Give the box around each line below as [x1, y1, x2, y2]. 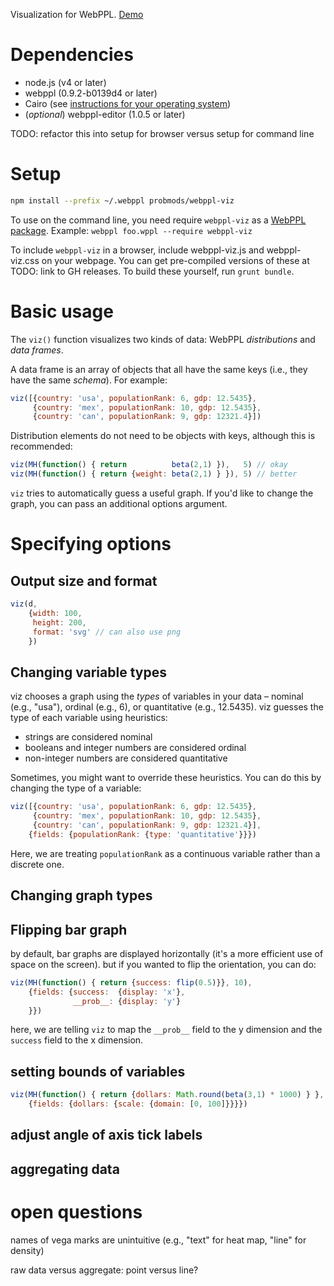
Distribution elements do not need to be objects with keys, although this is [10, 430, 316, 442]
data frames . [10, 344, 64, 356]
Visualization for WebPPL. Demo [10, 9, 144, 20]
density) [10, 1244, 45, 1256]
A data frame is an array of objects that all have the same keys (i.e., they [10, 363, 308, 375]
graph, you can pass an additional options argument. [10, 498, 228, 510]
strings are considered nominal [24, 731, 153, 743]
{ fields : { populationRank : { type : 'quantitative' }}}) [28, 829, 257, 839]
